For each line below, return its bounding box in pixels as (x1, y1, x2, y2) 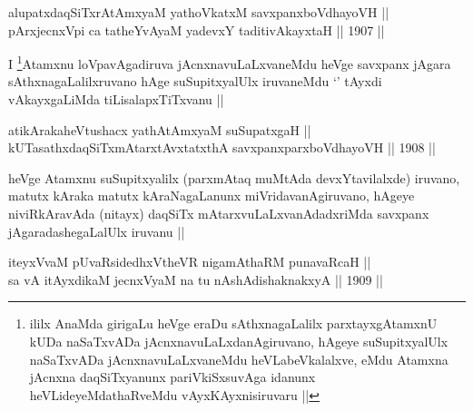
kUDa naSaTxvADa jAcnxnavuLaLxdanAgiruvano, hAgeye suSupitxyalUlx (29, 331, 448, 350)
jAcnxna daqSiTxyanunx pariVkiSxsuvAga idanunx (29, 367, 316, 387)
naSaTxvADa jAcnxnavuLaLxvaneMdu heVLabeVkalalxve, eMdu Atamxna (29, 349, 448, 368)
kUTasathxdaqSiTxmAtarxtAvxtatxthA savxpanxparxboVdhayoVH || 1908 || (8, 138, 436, 157)
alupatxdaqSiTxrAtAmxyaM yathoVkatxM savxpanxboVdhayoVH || (8, 3, 389, 21)
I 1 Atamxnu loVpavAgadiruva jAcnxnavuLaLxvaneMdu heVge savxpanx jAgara (8, 52, 451, 73)
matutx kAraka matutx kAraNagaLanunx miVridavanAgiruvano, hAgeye (8, 186, 415, 205)
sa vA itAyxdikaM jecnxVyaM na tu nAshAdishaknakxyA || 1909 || (8, 269, 383, 289)
